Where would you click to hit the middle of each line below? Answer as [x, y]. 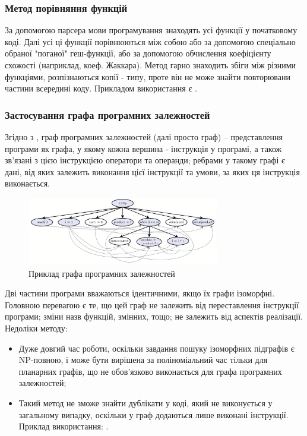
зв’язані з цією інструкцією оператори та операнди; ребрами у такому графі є [145, 160]
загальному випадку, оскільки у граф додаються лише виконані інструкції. [153, 414]
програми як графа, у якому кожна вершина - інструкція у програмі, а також [143, 148]
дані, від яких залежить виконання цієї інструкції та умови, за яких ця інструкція [152, 171]
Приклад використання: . [64, 426]
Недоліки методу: [36, 328]
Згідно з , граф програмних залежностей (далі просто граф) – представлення [144, 137]
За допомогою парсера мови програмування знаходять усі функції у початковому [151, 30]
